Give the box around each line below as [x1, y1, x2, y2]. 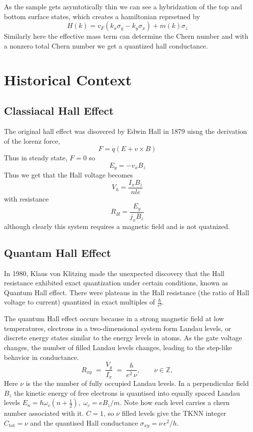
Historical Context [4, 69, 132, 89]
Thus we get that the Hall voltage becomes [4, 170, 133, 180]
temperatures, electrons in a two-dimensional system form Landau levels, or [4, 323, 231, 333]
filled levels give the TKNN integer [122, 408, 227, 418]
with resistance [4, 193, 49, 203]
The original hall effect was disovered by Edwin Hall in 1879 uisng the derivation [4, 126, 247, 136]
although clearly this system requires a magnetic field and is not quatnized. [4, 221, 230, 231]
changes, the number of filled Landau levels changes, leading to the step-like [4, 342, 232, 352]
